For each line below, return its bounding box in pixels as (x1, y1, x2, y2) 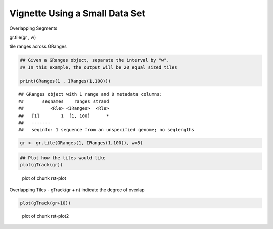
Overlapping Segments (9, 25, 58, 31)
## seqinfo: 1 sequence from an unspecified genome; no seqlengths (18, 127, 195, 133)
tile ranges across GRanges (9, 43, 67, 50)
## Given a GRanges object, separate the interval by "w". (20, 57, 169, 63)
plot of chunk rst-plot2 (22, 213, 69, 219)
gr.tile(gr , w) (9, 34, 36, 40)
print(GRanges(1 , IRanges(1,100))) (20, 78, 111, 84)
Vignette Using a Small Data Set (9, 8, 145, 19)
